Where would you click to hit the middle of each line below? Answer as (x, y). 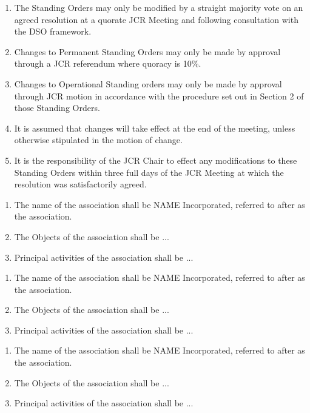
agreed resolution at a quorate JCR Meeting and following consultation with (156, 19)
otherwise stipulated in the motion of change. (98, 140)
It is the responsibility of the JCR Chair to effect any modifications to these (156, 160)
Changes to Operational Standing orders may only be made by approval (148, 83)
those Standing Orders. (57, 108)
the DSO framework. (53, 31)
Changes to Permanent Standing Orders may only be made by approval (147, 51)
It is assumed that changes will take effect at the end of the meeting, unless (155, 128)
